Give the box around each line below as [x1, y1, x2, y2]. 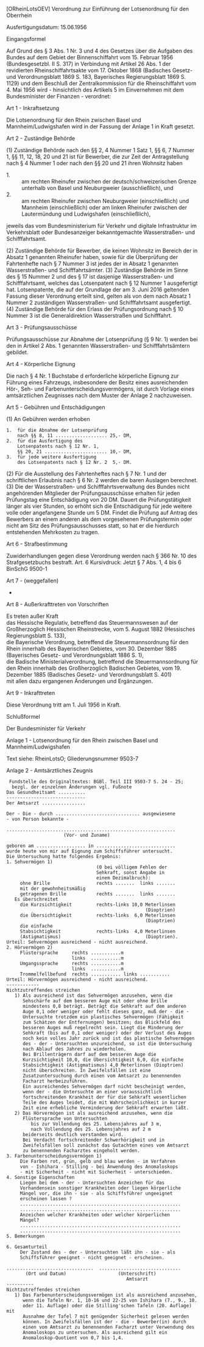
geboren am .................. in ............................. [6, 843, 175, 849]
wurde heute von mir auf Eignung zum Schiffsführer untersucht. [6, 848, 173, 854]
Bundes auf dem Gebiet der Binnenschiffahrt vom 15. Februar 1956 [6, 54, 174, 61]
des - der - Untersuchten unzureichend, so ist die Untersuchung [22, 1041, 192, 1047]
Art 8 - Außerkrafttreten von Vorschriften [6, 601, 109, 607]
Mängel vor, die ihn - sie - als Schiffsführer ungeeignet [19, 1191, 173, 1197]
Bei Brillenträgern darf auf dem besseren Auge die [22, 1051, 157, 1057]
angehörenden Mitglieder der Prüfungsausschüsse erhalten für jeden [6, 490, 180, 497]
